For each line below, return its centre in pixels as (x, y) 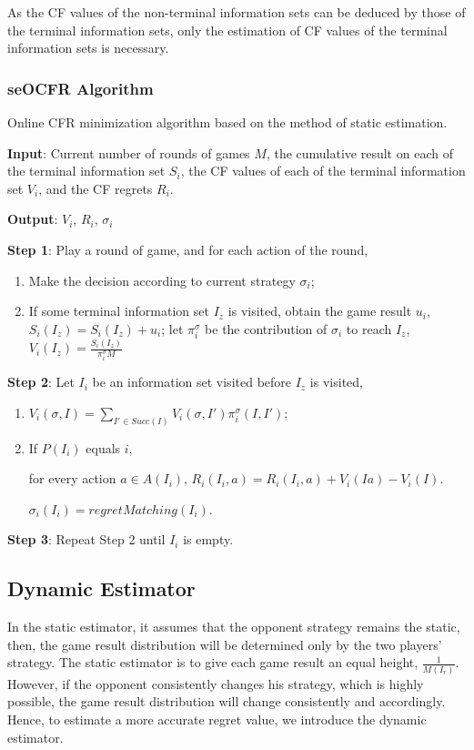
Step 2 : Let (41, 382)
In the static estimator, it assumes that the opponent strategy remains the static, (234, 627)
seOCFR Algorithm (81, 88)
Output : (33, 219)
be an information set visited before (192, 382)
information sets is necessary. (88, 48)
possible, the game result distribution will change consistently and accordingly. (227, 701)
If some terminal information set (119, 311)
